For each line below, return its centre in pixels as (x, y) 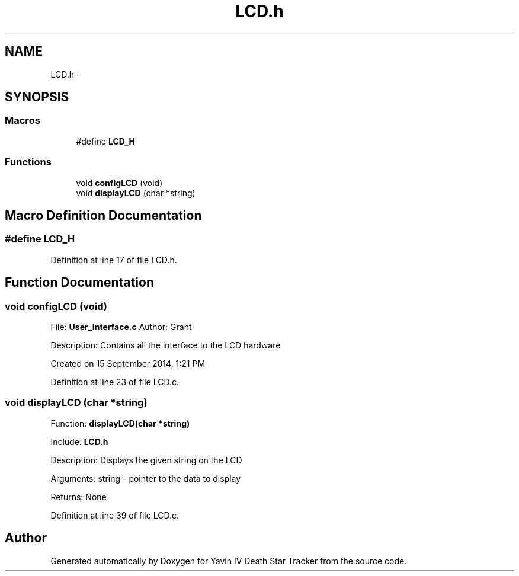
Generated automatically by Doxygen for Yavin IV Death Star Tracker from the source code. (229, 561)
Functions (28, 162)
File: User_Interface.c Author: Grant (121, 327)
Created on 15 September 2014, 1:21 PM (128, 364)
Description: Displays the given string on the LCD (146, 460)
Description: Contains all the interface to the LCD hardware (166, 345)
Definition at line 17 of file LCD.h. (114, 260)
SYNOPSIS (37, 97)
